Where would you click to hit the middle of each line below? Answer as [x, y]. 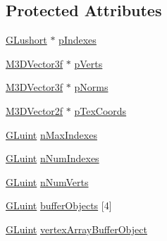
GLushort [26, 40]
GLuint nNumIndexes [52, 158]
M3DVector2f [35, 110]
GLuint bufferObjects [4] [59, 205]
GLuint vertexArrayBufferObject [76, 229]
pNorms [91, 87]
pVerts [88, 63]
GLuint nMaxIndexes [51, 134]
